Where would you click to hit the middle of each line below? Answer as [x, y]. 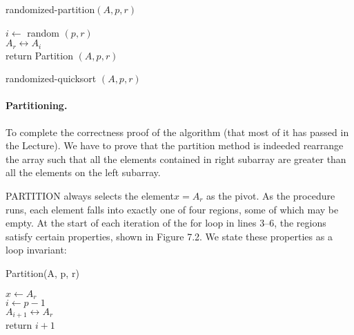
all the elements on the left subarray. [83, 172]
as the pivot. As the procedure [271, 195]
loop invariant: [36, 250]
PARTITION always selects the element [90, 195]
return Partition [39, 55]
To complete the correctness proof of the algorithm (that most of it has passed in [177, 132]
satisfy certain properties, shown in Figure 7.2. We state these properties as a [169, 236]
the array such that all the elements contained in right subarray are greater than [176, 159]
